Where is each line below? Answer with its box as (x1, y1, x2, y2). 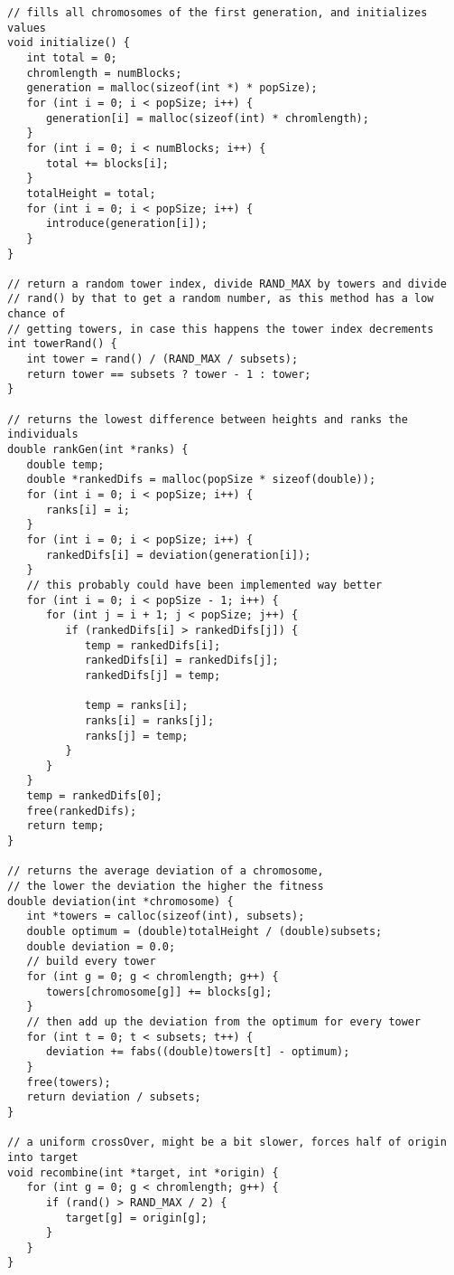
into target (7, 1150, 79, 1164)
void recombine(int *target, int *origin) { (7, 1166, 279, 1179)
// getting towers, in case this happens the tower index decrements (7, 322, 434, 335)
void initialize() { (7, 36, 131, 50)
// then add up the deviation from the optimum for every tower (26, 1015, 422, 1028)
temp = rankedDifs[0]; (26, 789, 162, 803)
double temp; (26, 458, 105, 471)
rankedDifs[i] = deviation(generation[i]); (45, 548, 311, 562)
